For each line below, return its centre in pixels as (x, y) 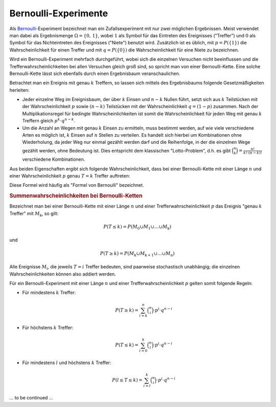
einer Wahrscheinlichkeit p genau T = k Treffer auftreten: (70, 175)
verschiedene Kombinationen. (54, 159)
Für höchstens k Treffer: (48, 328)
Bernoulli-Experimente (59, 13)
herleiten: (19, 90)
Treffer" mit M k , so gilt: (34, 214)
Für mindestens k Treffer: (49, 293)
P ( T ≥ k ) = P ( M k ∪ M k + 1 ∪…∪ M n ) (137, 254)
